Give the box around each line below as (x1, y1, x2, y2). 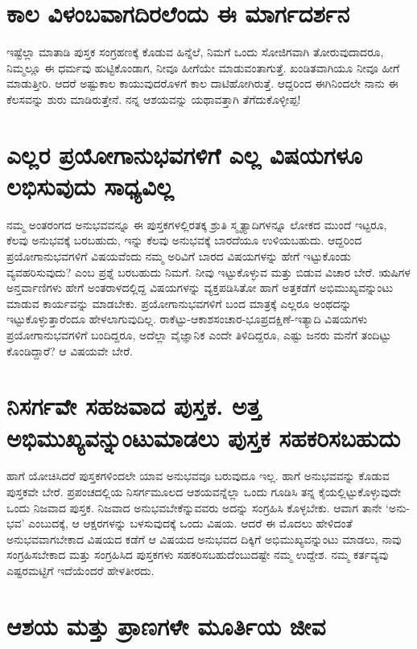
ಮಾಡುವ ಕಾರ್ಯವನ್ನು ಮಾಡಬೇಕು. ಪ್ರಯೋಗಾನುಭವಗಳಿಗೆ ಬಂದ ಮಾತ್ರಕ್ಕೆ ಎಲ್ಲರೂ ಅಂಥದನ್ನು (6, 294, 352, 311)
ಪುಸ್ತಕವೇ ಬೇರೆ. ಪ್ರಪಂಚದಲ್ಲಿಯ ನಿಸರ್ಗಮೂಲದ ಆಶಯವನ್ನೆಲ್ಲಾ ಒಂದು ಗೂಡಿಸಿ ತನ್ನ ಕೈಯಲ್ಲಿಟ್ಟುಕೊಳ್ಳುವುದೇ (6, 483, 402, 500)
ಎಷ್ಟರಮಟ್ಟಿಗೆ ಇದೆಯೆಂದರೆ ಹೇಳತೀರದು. (6, 562, 155, 579)
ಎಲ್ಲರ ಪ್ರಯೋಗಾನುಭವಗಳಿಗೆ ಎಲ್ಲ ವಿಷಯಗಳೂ (6, 138, 363, 170)
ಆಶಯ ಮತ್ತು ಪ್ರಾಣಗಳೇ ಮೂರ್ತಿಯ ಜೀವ (6, 609, 326, 642)
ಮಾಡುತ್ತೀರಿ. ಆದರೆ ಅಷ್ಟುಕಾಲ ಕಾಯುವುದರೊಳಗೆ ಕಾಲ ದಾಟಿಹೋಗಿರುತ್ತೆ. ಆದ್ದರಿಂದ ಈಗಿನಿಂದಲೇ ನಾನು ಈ (6, 75, 398, 92)
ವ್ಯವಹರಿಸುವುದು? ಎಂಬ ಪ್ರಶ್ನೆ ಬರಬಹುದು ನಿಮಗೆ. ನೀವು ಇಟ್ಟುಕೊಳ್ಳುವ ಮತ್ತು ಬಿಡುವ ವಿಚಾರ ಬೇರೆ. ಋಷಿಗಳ (6, 263, 411, 280)
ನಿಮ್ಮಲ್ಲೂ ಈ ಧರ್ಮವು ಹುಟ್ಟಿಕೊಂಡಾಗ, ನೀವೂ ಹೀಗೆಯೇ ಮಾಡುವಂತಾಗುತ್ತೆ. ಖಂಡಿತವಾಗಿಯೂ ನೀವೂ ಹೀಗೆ (6, 59, 400, 76)
